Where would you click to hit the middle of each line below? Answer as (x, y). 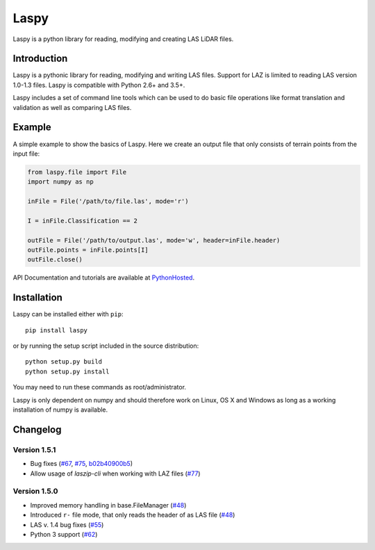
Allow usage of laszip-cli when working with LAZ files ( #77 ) (115, 474)
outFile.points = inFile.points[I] (88, 250)
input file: (26, 154)
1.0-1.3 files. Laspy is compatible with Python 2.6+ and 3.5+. (99, 85)
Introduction (40, 59)
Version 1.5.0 (35, 492)
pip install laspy (57, 330)
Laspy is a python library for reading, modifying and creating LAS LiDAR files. (123, 39)
